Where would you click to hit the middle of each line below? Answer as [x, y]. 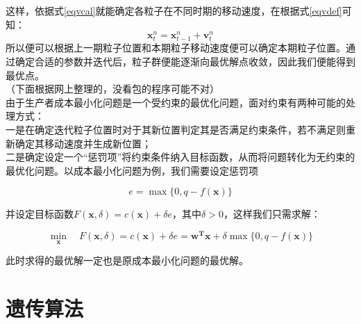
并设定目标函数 [40, 214]
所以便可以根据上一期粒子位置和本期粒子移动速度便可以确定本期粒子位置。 [176, 48]
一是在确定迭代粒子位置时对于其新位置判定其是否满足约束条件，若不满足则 [176, 129]
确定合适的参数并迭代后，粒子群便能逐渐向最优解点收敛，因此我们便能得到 [185, 62]
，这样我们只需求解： [272, 214]
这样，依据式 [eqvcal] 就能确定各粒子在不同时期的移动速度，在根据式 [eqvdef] [174, 10]
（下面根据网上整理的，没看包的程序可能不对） [112, 89]
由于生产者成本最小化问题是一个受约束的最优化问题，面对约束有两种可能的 [176, 102]
